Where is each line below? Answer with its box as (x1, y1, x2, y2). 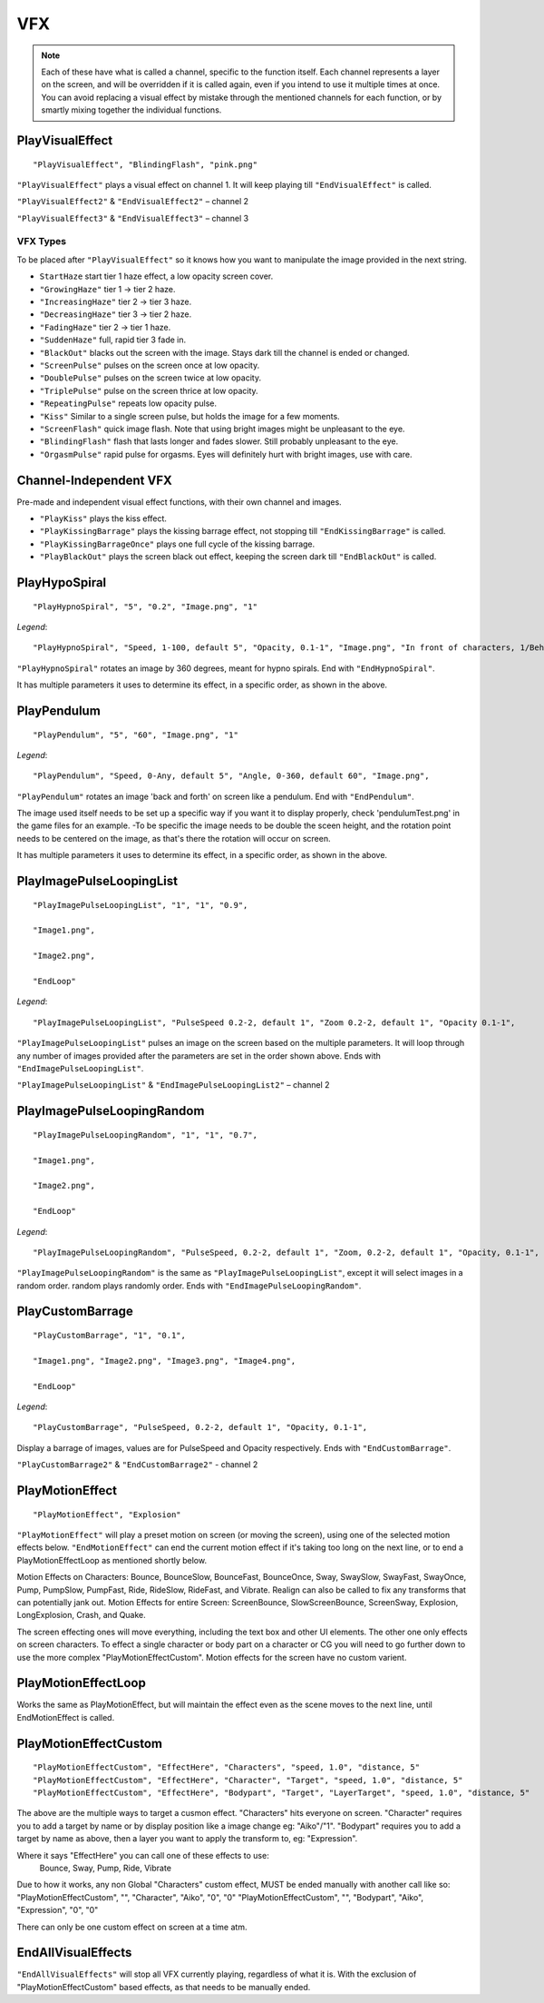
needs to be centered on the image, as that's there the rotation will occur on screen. (16, 833, 331, 844)
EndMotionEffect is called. (16, 1712, 115, 1722)
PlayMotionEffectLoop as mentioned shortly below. (16, 1554, 208, 1565)
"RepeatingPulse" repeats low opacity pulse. (39, 398, 218, 409)
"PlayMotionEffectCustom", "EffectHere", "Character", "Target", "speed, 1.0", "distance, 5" (33, 1775, 463, 1785)
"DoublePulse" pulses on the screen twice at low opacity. (39, 372, 262, 383)
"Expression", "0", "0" (16, 1905, 99, 1916)
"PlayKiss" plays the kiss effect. (39, 513, 168, 524)
